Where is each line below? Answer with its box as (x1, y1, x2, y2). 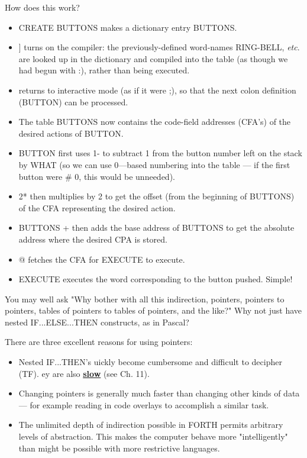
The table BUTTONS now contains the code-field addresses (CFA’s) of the (18, 115, 291, 128)
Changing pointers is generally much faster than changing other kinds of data (18, 387, 300, 399)
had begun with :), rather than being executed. (18, 64, 190, 76)
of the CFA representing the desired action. (18, 201, 176, 214)
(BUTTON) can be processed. (18, 95, 128, 108)
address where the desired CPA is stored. (18, 233, 167, 245)
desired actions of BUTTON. (18, 127, 124, 139)
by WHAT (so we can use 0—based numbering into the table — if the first (18, 158, 290, 170)
